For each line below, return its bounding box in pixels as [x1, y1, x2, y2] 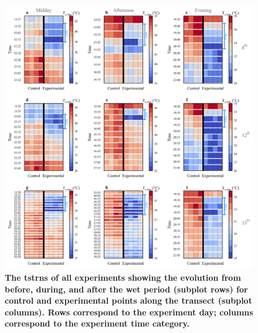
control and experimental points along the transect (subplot [5, 294, 252, 307]
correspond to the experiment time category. [5, 317, 190, 329]
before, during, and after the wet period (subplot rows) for [5, 282, 248, 295]
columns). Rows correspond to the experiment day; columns [5, 305, 253, 318]
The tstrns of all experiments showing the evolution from [5, 271, 241, 283]
